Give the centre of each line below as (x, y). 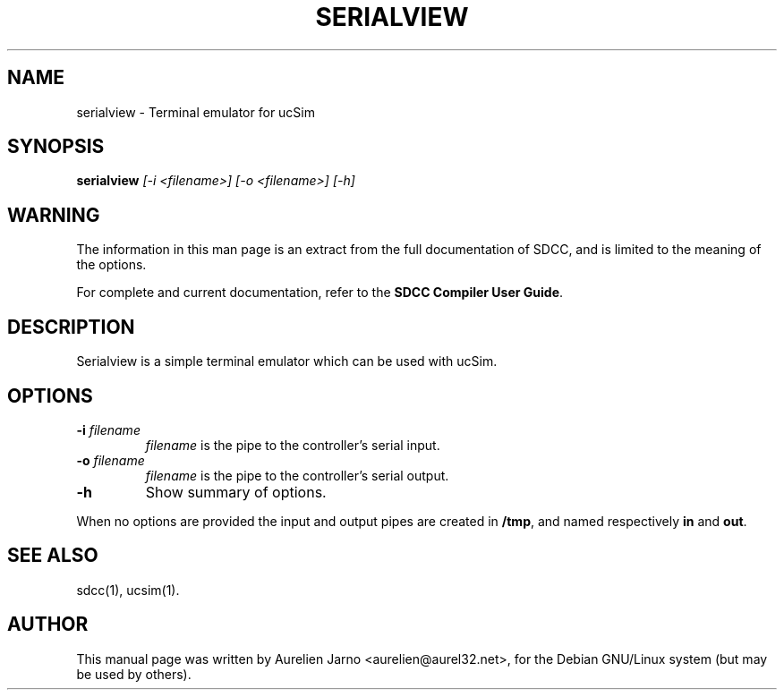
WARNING (54, 215)
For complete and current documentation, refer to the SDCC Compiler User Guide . (320, 293)
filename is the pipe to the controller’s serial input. (293, 445)
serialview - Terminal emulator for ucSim (196, 112)
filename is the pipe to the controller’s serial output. (297, 475)
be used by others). (134, 674)
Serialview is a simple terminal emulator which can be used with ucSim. (287, 361)
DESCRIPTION (71, 327)
